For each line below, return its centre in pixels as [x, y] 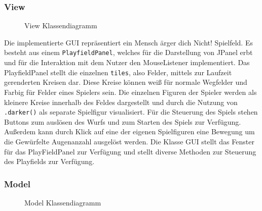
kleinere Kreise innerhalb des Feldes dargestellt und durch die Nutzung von [121, 102]
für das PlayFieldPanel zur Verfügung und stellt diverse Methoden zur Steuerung [130, 151]
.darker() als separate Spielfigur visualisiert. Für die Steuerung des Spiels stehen [131, 112]
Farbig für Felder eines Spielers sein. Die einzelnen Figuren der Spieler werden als [130, 92]
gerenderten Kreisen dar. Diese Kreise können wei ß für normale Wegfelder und [126, 82]
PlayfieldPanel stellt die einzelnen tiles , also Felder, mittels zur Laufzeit [118, 72]
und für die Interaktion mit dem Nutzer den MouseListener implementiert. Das [127, 62]
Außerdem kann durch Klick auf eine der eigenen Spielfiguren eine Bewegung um [129, 131]
